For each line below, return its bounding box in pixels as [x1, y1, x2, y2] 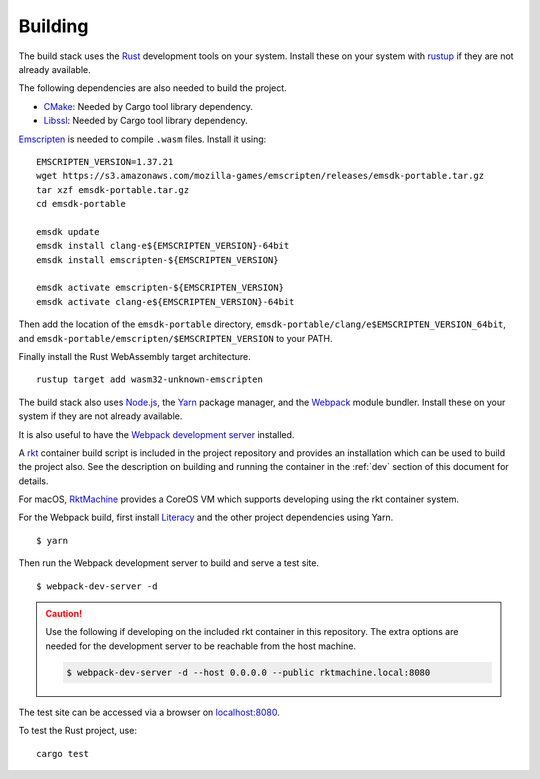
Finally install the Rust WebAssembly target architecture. [18, 350, 251, 362]
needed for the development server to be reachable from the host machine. [45, 640, 357, 652]
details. [18, 475, 49, 487]
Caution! [45, 608, 83, 620]
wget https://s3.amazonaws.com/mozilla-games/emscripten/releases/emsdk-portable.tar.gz [36, 170, 485, 182]
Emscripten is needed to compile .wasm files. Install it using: [18, 133, 267, 145]
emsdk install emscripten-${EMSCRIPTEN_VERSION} [36, 254, 279, 265]
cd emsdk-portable [36, 198, 127, 210]
